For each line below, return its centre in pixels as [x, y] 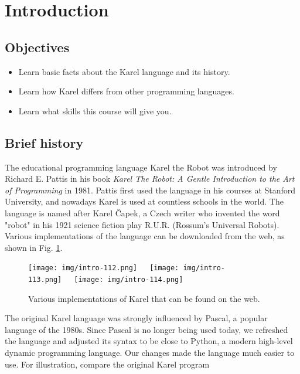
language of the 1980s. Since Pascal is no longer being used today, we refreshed [146, 329]
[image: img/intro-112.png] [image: [104, 268]
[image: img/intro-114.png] [129, 279]
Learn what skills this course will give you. [95, 110]
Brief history [44, 142]
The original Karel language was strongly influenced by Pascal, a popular [136, 318]
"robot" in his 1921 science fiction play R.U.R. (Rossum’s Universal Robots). [142, 224]
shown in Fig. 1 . [34, 247]
